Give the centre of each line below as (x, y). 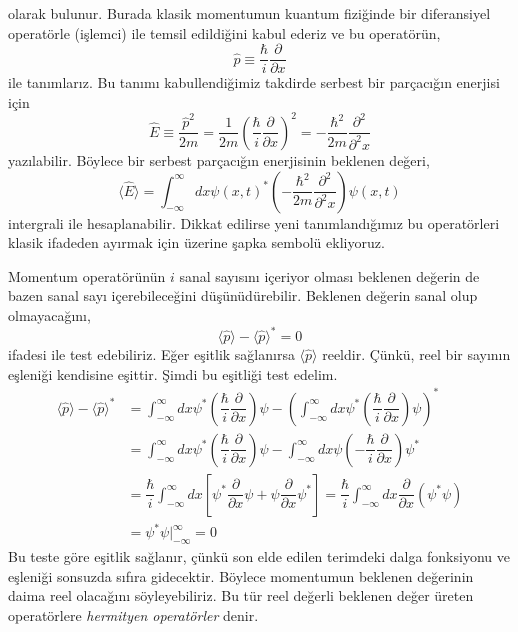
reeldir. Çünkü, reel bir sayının (416, 354)
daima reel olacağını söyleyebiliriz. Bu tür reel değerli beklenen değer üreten (241, 595)
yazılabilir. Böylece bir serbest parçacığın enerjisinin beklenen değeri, (219, 159)
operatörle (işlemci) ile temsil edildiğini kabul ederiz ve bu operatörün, (224, 32)
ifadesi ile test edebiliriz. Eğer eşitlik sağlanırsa (151, 354)
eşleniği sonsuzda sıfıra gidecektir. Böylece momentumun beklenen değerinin (241, 575)
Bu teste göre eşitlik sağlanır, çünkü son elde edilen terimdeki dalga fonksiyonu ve (259, 556)
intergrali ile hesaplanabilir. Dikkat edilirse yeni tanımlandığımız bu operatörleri (254, 222)
